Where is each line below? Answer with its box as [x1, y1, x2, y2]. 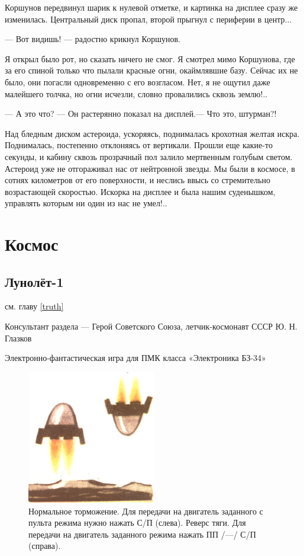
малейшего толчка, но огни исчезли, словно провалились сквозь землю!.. [5, 87, 268, 100]
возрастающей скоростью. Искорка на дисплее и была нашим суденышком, [5, 185, 276, 197]
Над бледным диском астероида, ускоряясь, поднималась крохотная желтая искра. [5, 127, 300, 139]
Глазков [5, 331, 32, 344]
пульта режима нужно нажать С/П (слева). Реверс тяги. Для [28, 516, 246, 529]
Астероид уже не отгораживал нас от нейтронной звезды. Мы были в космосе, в [5, 162, 295, 174]
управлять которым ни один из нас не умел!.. [5, 197, 167, 209]
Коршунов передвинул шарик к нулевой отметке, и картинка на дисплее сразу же [5, 1, 298, 13]
